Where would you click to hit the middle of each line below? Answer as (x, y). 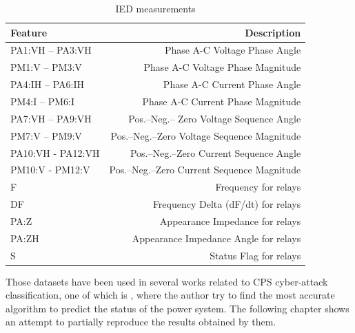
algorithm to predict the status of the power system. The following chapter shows (177, 308)
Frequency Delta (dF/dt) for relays (227, 204)
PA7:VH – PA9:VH (51, 118)
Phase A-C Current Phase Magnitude (222, 101)
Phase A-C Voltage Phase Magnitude (222, 67)
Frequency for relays (258, 187)
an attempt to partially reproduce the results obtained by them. (141, 322)
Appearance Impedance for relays (230, 221)
